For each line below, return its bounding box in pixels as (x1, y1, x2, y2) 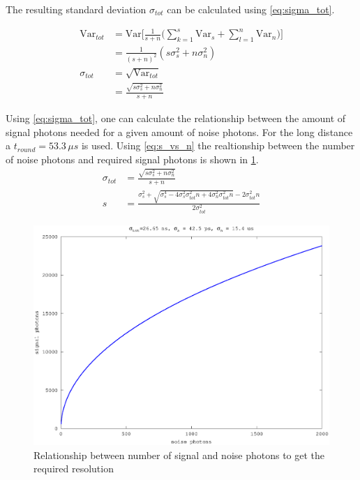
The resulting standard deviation (6, 2, 147, 16)
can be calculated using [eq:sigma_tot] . (167, 2, 335, 16)
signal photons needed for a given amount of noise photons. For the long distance (6, 124, 353, 139)
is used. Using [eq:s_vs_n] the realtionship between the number (81, 138, 355, 153)
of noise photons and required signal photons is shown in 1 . (6, 151, 259, 166)
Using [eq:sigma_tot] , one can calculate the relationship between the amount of (6, 111, 346, 126)
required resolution (33, 461, 114, 476)
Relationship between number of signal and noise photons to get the (33, 447, 325, 462)
